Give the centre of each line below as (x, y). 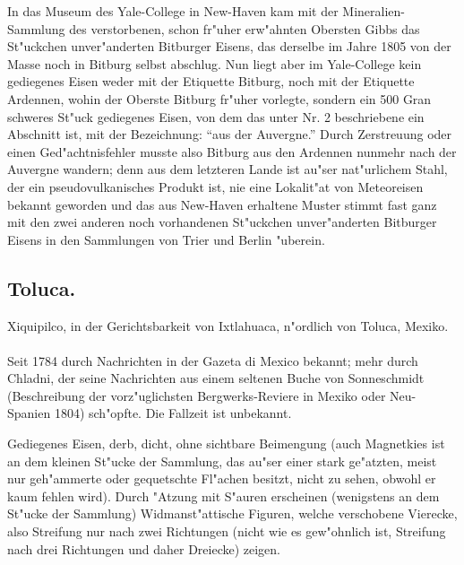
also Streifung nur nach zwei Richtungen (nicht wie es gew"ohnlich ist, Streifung (227, 531)
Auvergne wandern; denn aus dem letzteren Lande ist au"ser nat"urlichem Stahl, (228, 169)
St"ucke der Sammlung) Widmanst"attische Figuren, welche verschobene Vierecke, (232, 513)
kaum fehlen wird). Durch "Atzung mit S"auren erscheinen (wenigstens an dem (223, 495)
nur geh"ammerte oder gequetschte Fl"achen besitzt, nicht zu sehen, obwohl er (222, 478)
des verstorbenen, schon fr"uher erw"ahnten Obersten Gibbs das (245, 28)
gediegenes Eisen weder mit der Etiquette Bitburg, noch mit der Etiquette (211, 81)
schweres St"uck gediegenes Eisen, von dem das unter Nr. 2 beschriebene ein (216, 116)
